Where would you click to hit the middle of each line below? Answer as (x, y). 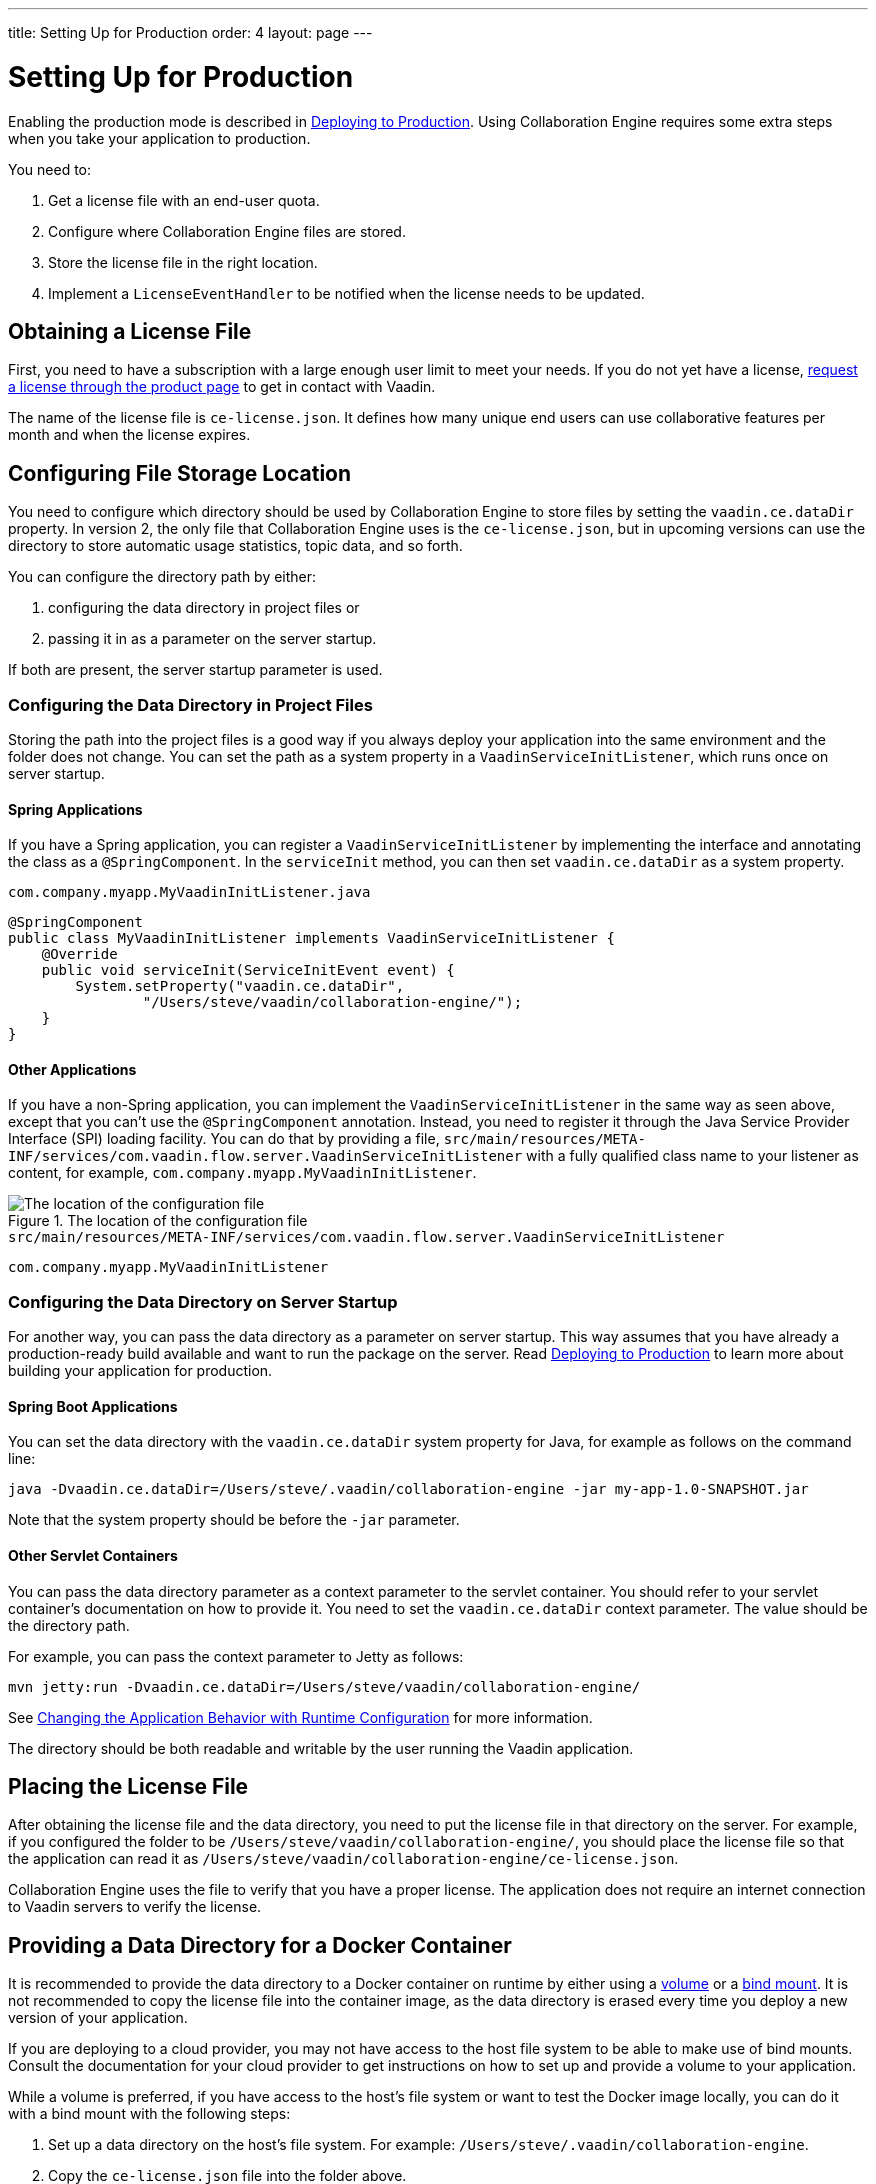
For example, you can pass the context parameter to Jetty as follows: (236, 1656)
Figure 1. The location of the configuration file (158, 1221)
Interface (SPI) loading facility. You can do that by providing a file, (224, 1139)
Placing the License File (128, 1786)
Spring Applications (75, 809)
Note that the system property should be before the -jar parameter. (234, 1520)
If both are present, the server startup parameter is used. (195, 670)
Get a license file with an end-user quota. (184, 200)
